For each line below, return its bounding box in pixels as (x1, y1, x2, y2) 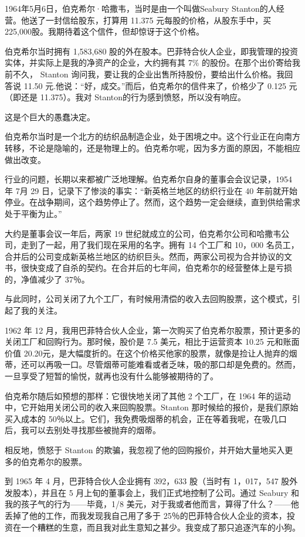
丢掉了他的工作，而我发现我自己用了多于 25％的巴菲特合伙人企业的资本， (5, 509, 287, 521)
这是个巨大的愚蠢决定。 (5, 110, 95, 123)
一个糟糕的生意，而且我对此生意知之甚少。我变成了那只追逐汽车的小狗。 (21, 521, 300, 533)
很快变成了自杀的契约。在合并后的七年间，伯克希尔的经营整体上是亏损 (21, 261, 292, 274)
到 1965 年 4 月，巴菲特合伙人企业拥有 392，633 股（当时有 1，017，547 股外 (5, 475, 298, 487)
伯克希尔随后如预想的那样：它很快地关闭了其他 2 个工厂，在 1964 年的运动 (5, 389, 291, 402)
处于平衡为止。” (5, 207, 62, 219)
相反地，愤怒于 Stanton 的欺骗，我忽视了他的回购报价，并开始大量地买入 (5, 444, 285, 456)
